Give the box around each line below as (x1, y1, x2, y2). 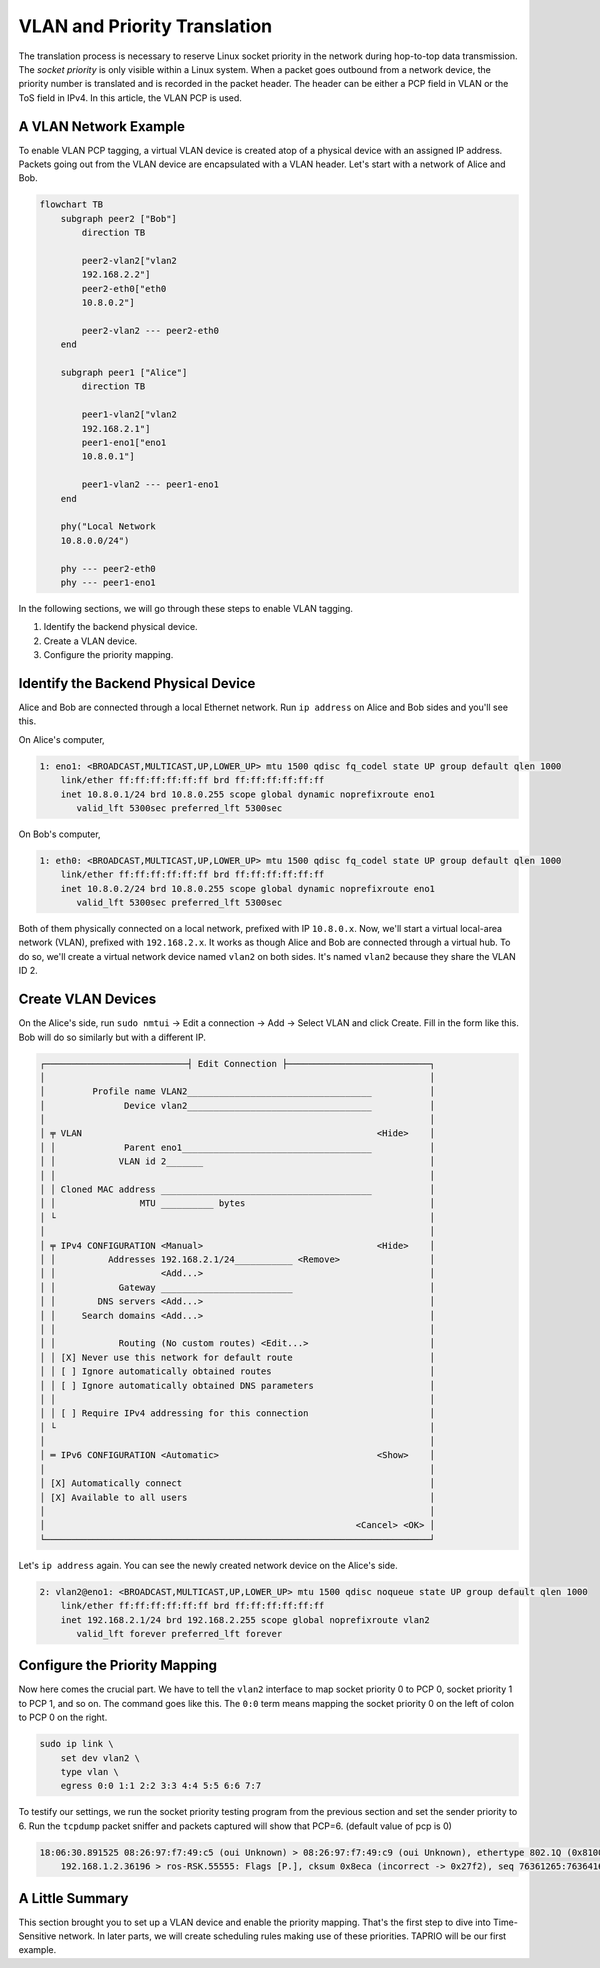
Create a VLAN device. (43, 635, 138, 647)
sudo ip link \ (39, 1738, 114, 1750)
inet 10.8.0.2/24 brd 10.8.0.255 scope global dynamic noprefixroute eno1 (60, 883, 435, 894)
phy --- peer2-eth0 (60, 563, 157, 574)
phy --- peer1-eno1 (60, 576, 157, 588)
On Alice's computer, (18, 733, 105, 745)
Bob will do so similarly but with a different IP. (18, 1031, 207, 1043)
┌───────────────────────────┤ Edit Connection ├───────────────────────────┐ (39, 1058, 435, 1069)
